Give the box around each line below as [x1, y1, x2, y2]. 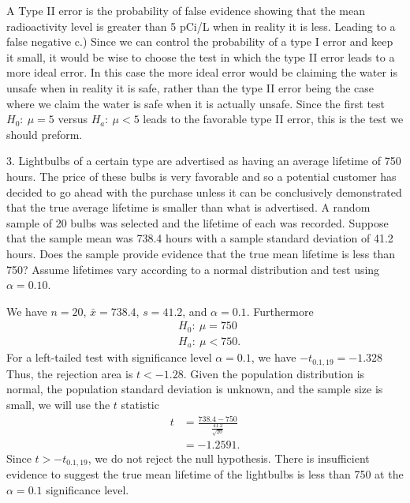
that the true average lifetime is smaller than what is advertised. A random [6, 199, 371, 216]
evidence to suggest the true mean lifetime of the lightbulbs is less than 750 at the [6, 466, 404, 482]
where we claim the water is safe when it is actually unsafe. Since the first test [6, 95, 386, 111]
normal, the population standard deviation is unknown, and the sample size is [6, 381, 383, 397]
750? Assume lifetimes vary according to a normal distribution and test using [6, 261, 380, 277]
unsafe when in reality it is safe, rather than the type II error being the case [6, 79, 375, 96]
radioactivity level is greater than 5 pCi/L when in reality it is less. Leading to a [6, 17, 396, 34]
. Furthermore [246, 302, 314, 319]
